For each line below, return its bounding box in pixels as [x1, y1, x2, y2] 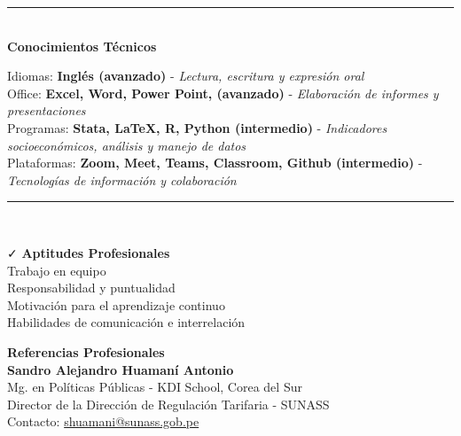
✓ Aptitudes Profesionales [7, 243, 170, 261]
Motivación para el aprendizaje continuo [7, 295, 225, 314]
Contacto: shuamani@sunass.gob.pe [7, 412, 199, 431]
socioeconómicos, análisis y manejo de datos [7, 136, 246, 154]
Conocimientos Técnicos [7, 36, 157, 55]
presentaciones [7, 101, 86, 120]
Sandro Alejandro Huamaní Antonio [7, 360, 234, 378]
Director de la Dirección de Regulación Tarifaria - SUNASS [7, 394, 330, 413]
